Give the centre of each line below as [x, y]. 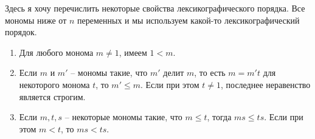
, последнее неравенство [265, 84]
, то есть [210, 73]
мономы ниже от [36, 20]
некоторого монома [54, 84]
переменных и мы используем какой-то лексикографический [189, 20]
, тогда [219, 117]
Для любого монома [56, 52]
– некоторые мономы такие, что [123, 117]
